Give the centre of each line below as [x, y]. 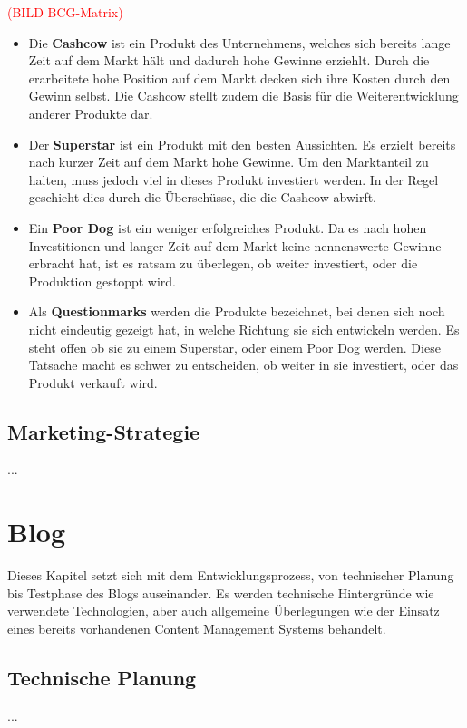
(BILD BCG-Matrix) [65, 12]
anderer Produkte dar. [91, 113]
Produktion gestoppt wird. [102, 281]
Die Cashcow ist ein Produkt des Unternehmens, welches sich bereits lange [239, 42]
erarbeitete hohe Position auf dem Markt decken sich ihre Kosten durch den [239, 78]
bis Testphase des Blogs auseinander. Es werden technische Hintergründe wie [221, 592]
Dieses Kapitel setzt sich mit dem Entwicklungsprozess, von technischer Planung [231, 575]
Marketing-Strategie [104, 431]
